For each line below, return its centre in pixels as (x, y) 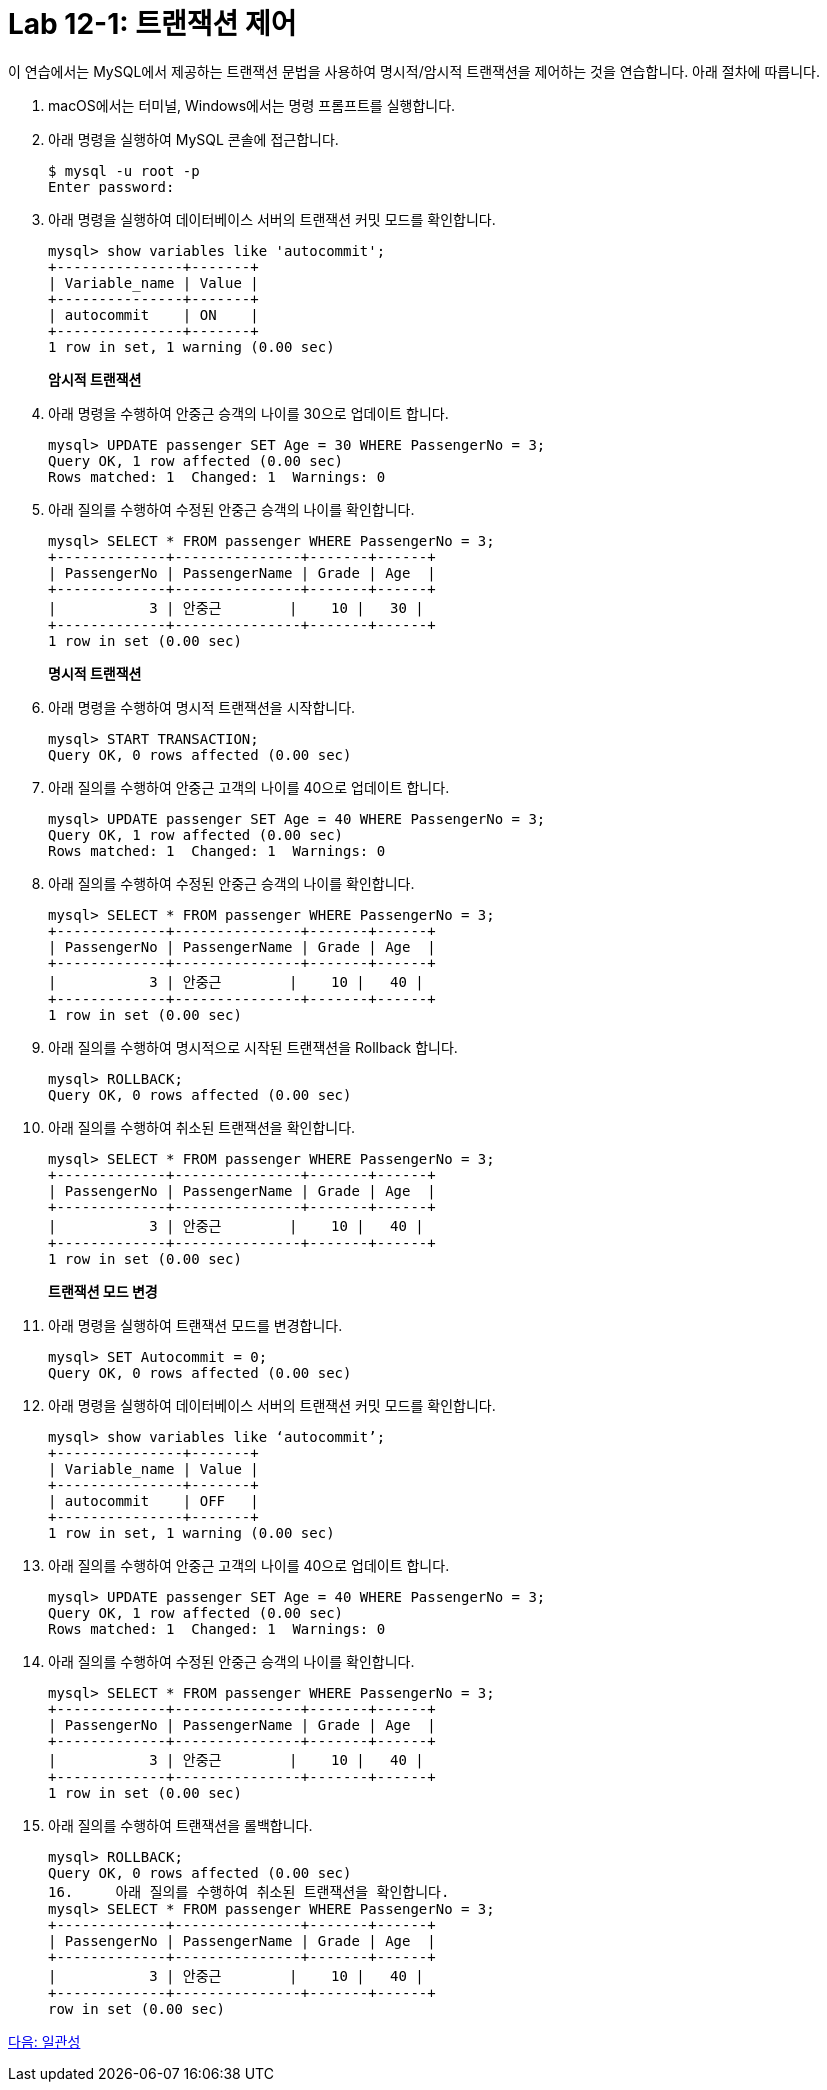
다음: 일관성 (44, 2041)
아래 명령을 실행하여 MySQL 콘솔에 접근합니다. (193, 139)
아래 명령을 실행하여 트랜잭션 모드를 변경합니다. (195, 1325)
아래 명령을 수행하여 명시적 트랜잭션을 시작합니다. (202, 707)
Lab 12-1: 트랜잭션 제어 (152, 24)
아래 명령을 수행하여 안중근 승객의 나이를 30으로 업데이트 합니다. (248, 413)
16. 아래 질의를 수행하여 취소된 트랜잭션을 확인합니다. (249, 1891)
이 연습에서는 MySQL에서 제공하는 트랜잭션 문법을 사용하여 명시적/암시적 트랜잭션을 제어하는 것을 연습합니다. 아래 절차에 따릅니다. (414, 71)
